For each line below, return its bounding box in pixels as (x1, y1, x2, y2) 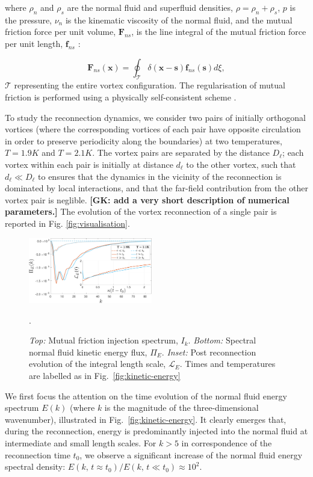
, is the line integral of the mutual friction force (131, 25, 306, 38)
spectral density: (5, 460, 66, 473)
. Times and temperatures (179, 357, 276, 370)
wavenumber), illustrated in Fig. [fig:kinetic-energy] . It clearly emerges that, (5, 413, 287, 425)
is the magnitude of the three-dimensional (104, 401, 259, 414)
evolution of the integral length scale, (29, 357, 166, 370)
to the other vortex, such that (186, 158, 296, 170)
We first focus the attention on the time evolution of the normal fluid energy (5, 389, 287, 402)
